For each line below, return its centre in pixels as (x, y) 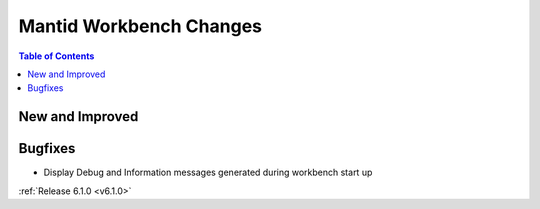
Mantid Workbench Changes (140, 26)
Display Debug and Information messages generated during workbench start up (208, 172)
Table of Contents (56, 56)
